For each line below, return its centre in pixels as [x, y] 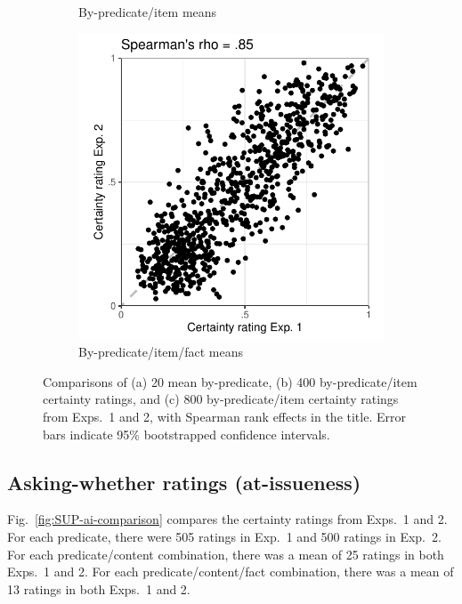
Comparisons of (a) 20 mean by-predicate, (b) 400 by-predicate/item [230, 381]
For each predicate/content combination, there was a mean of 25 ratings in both [226, 554]
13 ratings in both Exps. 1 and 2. [99, 588]
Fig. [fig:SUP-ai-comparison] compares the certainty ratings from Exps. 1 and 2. [227, 519]
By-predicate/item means [148, 12]
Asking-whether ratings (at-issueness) [184, 482]
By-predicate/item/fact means [161, 352]
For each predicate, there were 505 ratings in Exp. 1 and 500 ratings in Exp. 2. [224, 536]
